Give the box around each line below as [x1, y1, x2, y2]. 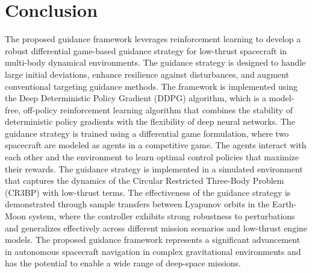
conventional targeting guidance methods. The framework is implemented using [5, 80, 298, 92]
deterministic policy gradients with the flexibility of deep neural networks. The [5, 115, 295, 128]
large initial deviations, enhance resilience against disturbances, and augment [5, 67, 289, 80]
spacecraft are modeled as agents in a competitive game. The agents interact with [5, 139, 307, 151]
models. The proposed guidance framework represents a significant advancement [5, 233, 301, 246]
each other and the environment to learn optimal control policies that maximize [5, 151, 299, 163]
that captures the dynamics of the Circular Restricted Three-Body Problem [5, 174, 284, 187]
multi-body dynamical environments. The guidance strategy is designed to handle [5, 56, 306, 69]
